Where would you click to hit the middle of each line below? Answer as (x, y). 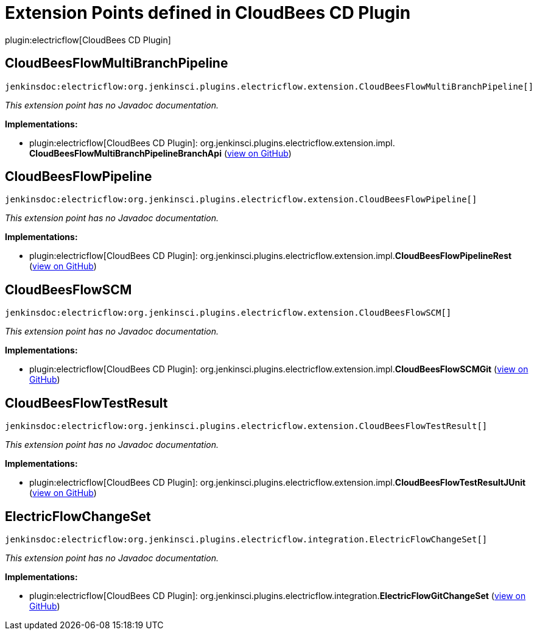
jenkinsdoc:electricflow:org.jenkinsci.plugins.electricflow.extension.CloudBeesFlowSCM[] (228, 313)
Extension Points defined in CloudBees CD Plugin (208, 13)
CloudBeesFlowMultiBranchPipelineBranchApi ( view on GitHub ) (160, 153)
